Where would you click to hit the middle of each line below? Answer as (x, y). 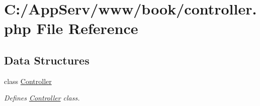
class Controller (28, 81)
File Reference (87, 28)
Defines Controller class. (42, 98)
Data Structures (47, 60)
